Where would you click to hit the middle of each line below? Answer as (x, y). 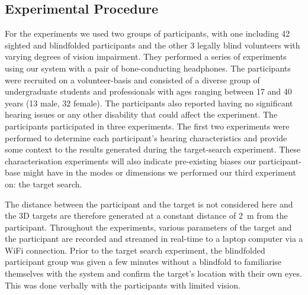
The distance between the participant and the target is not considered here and (149, 204)
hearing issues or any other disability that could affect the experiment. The (141, 114)
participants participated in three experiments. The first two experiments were (147, 126)
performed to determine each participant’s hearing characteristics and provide (146, 137)
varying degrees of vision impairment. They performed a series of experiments (146, 56)
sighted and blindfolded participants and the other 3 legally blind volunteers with (153, 45)
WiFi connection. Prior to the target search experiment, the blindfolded (135, 250)
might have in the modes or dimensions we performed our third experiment (160, 172)
